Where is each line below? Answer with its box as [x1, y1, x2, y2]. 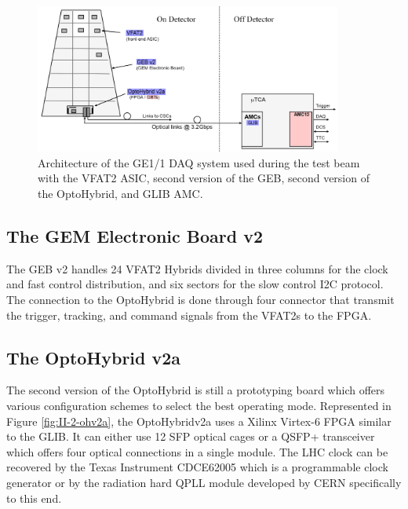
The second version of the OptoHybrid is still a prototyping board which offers [6, 382, 385, 398]
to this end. [6, 489, 62, 506]
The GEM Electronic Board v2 [6, 223, 264, 247]
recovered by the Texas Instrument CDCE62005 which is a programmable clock [6, 459, 388, 475]
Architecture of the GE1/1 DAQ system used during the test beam [38, 154, 360, 170]
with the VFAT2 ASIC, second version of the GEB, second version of [38, 170, 370, 186]
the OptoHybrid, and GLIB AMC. [38, 185, 203, 201]
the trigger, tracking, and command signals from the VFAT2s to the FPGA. [6, 306, 372, 323]
